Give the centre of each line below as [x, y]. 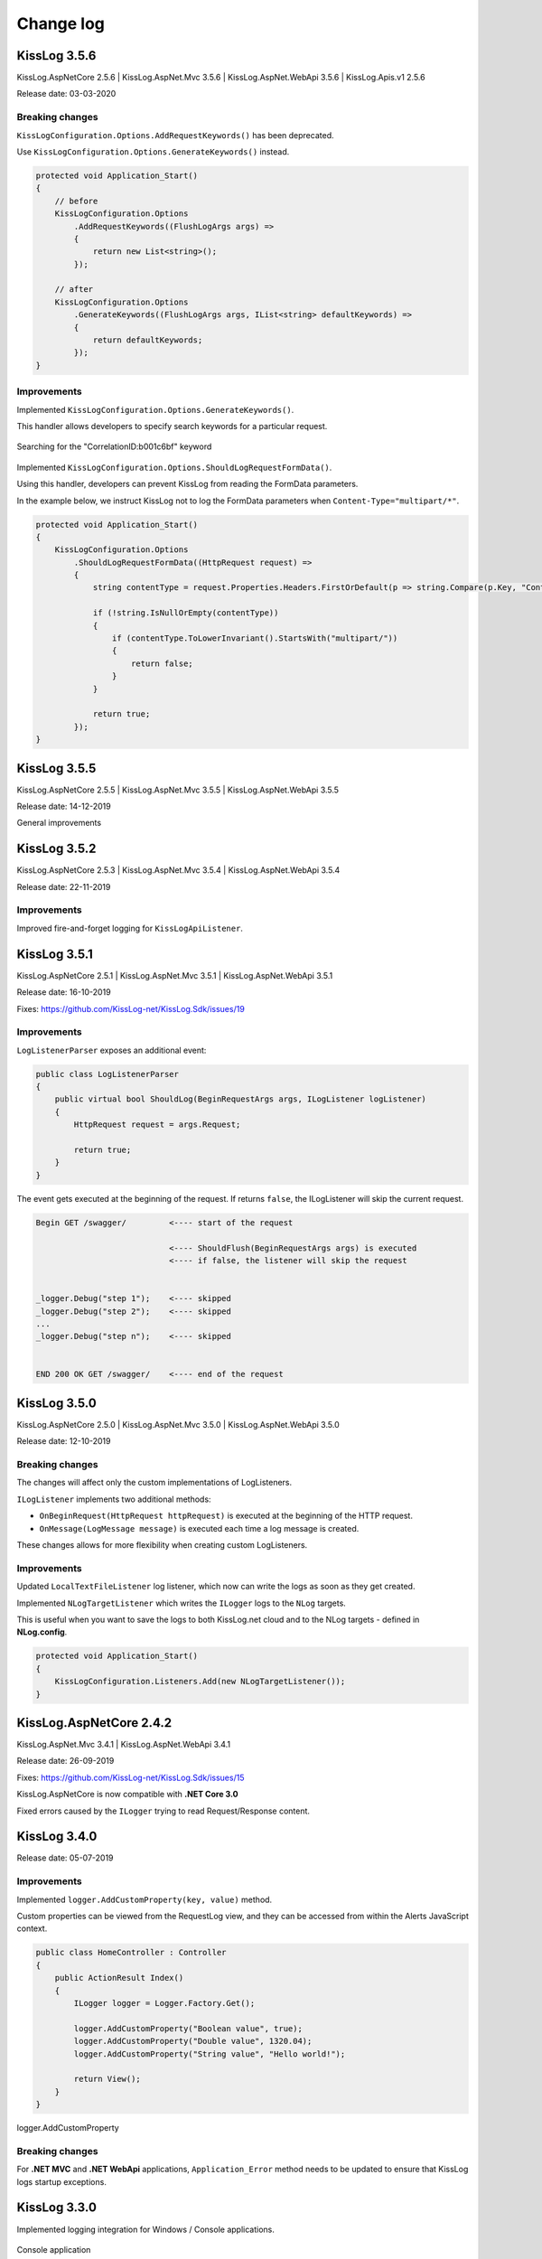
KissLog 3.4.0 [57, 1837]
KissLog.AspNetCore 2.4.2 [94, 1723]
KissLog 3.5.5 [56, 768]
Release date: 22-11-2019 [64, 886]
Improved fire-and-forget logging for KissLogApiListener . [130, 928]
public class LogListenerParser [107, 1074]
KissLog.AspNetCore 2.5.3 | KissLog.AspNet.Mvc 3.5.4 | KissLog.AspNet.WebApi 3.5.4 [178, 870]
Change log [61, 23]
